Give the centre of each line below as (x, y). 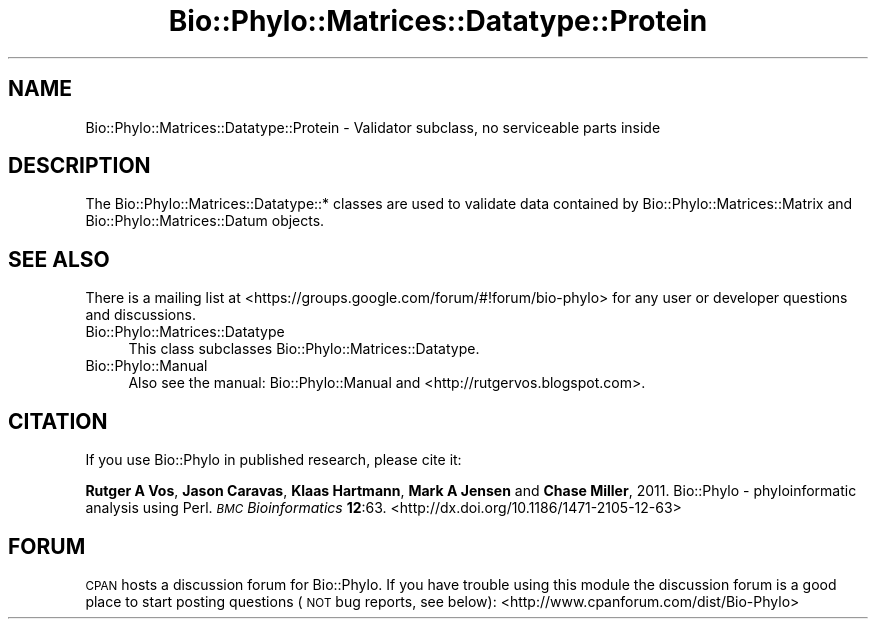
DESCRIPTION (79, 166)
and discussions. (140, 315)
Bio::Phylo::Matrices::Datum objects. (205, 221)
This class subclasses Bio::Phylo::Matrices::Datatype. (304, 349)
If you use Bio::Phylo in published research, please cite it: (273, 460)
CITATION (58, 421)
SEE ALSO (59, 259)
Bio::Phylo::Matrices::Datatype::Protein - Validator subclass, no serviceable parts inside (373, 127)
